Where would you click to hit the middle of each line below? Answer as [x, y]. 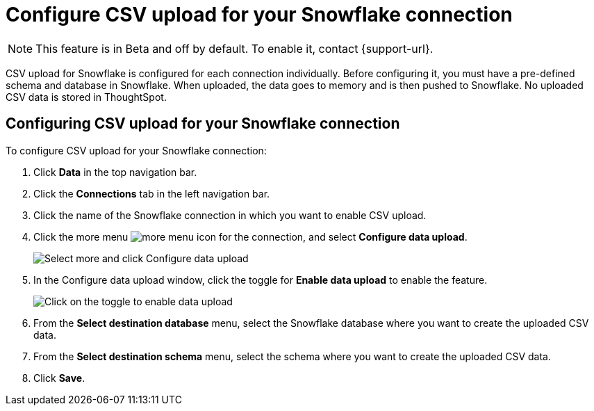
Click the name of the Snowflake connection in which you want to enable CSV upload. [230, 215]
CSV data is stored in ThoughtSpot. [86, 97]
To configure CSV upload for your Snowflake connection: [136, 150]
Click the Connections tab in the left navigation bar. [152, 193]
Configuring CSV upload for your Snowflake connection [203, 124]
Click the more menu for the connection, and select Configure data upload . [250, 236]
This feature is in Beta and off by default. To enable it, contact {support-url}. [234, 48]
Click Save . [59, 378]
